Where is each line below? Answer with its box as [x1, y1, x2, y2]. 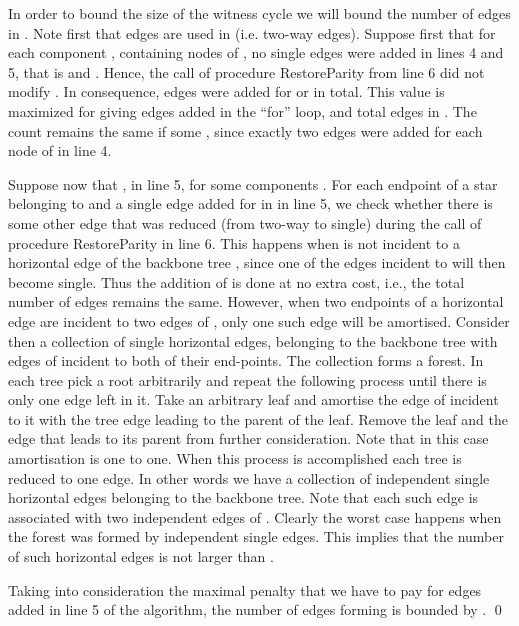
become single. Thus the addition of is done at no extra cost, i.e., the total [8, 271, 465, 292]
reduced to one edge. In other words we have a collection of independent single [8, 467, 490, 488]
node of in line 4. [8, 140, 112, 161]
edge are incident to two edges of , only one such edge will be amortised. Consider [8, 310, 510, 331]
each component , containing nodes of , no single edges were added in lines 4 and [8, 42, 504, 63]
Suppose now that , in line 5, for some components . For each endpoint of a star [8, 173, 498, 194]
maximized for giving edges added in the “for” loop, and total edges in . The [8, 100, 477, 121]
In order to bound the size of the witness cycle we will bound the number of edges [8, 3, 511, 23]
